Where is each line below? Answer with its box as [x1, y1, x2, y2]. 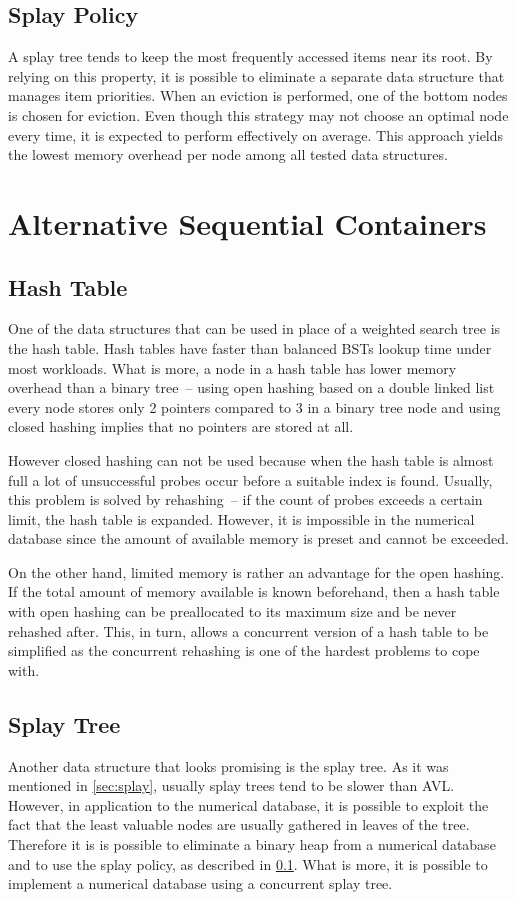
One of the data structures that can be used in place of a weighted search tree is [8, 318, 501, 339]
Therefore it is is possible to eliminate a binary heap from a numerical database [8, 834, 496, 855]
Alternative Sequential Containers [8, 202, 487, 243]
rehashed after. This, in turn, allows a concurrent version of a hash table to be [8, 620, 489, 641]
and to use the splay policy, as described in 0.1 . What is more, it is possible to [8, 853, 488, 874]
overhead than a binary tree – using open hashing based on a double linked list [8, 377, 495, 398]
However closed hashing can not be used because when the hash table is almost [8, 449, 494, 470]
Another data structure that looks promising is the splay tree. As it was [8, 755, 449, 776]
